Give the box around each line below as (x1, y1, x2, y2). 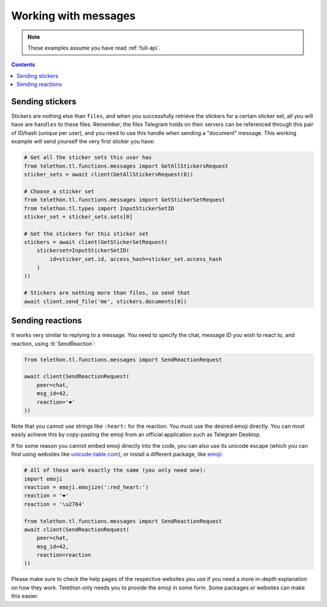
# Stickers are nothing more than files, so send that (24, 289, 190, 297)
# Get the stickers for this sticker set (24, 230, 149, 237)
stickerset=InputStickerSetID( (36, 247, 130, 254)
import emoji (24, 475, 63, 482)
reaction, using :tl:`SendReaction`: (11, 340, 96, 347)
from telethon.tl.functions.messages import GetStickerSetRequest (24, 197, 225, 203)
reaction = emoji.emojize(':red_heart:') (24, 484, 149, 490)
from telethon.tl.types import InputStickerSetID (24, 205, 174, 212)
